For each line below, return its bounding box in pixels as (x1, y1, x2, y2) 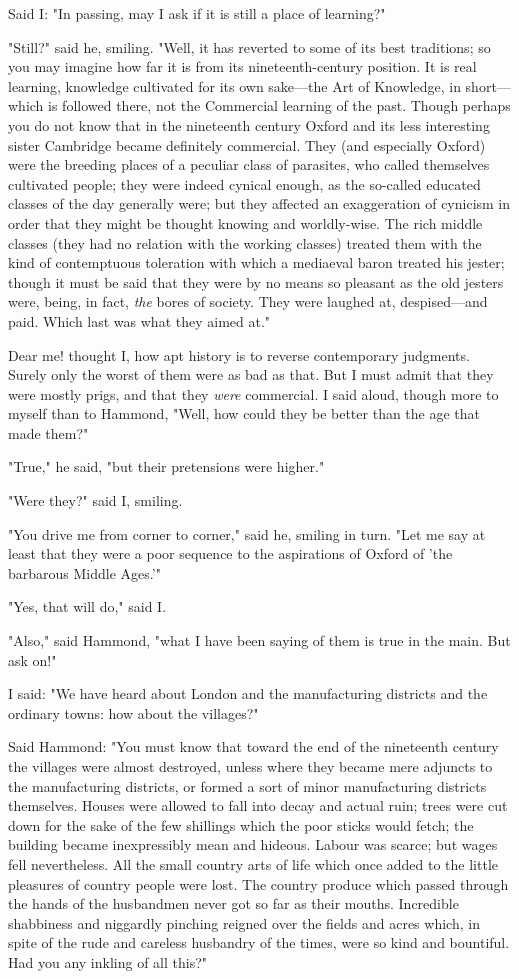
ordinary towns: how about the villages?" (8, 702, 259, 723)
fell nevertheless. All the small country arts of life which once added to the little (8, 853, 499, 874)
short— (465, 75, 511, 96)
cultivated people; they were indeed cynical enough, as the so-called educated (8, 173, 481, 194)
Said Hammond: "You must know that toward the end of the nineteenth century (8, 736, 499, 757)
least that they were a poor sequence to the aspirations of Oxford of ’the (8, 543, 453, 564)
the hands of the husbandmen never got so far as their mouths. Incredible (8, 893, 459, 914)
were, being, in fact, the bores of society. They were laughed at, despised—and (8, 291, 488, 312)
